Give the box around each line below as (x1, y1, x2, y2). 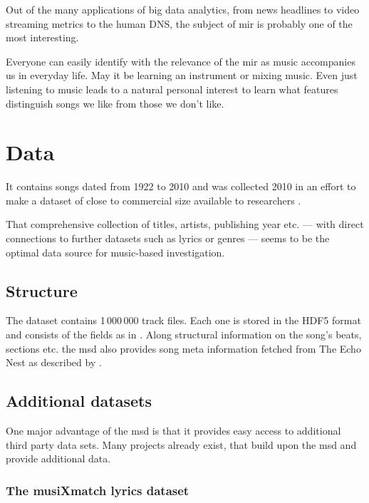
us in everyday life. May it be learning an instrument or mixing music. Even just (6, 68, 358, 83)
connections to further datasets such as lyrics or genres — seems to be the (6, 231, 330, 246)
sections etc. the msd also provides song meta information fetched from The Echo (6, 341, 361, 356)
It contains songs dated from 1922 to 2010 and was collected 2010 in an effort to (6, 179, 356, 194)
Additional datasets (6, 390, 152, 412)
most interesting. (6, 30, 79, 45)
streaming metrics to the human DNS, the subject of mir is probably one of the (6, 16, 353, 31)
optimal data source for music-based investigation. (6, 244, 225, 259)
